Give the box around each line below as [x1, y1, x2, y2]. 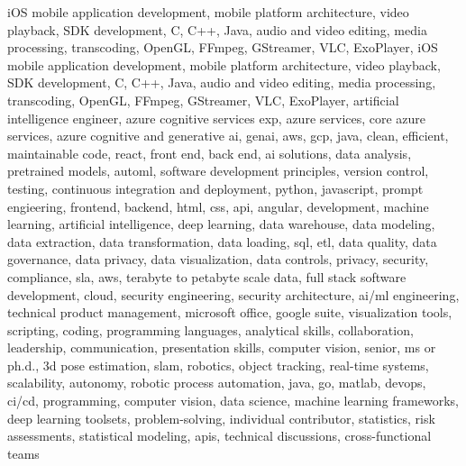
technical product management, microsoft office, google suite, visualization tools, [7, 303, 452, 322]
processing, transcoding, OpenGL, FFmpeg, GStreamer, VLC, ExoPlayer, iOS [7, 38, 438, 57]
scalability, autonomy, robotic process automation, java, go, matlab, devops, [7, 373, 426, 392]
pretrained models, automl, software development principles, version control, [7, 161, 429, 180]
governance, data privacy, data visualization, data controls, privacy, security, [7, 250, 429, 269]
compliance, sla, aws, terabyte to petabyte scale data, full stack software [7, 267, 407, 286]
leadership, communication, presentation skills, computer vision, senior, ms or [7, 338, 436, 357]
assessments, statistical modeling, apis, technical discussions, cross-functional [7, 426, 432, 445]
